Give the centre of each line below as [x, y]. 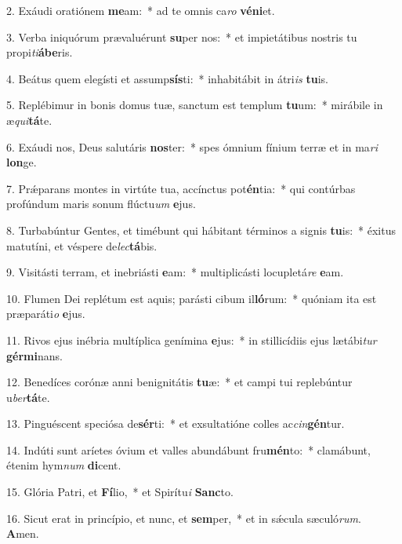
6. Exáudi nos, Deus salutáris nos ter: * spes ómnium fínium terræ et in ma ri [192, 146]
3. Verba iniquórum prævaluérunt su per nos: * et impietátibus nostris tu [182, 37]
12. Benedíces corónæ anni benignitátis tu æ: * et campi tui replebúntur [179, 382]
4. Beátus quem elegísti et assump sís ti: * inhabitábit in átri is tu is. [167, 78]
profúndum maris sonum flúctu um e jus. [101, 204]
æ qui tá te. [29, 120]
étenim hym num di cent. [64, 465]
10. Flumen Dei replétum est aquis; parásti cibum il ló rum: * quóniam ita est [192, 298]
